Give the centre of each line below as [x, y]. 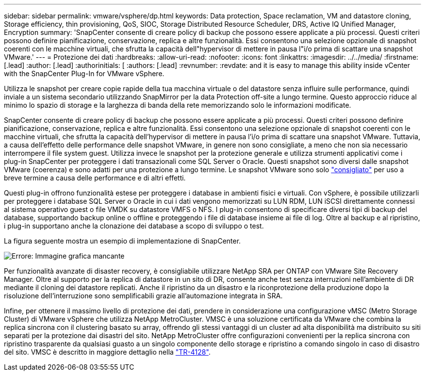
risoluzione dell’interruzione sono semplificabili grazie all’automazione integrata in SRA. [143, 296]
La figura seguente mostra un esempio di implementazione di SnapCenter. [123, 241]
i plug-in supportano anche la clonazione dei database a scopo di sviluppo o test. [134, 226]
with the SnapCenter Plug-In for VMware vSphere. [84, 73]
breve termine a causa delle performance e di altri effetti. [95, 178]
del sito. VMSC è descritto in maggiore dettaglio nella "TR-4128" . [107, 352]
